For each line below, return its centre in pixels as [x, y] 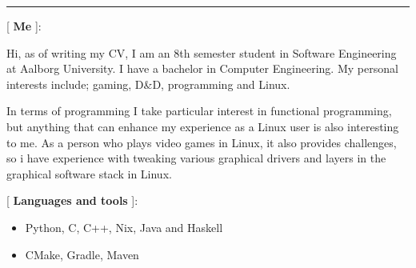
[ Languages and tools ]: [72, 200]
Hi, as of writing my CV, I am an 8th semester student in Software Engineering [202, 52]
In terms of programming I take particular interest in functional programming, [199, 111]
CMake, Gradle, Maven [82, 254]
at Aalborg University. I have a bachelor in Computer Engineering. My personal [202, 68]
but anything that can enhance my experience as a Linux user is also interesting [203, 126]
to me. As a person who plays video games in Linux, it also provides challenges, [202, 142]
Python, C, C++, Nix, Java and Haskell [124, 227]
